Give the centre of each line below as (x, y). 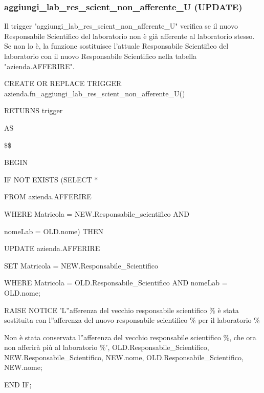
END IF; (18, 385)
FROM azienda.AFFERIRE (48, 196)
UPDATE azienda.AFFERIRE (52, 248)
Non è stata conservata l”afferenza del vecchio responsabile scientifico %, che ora (130, 337)
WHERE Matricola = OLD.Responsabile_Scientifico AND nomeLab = (116, 283)
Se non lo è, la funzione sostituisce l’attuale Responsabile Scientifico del (116, 46)
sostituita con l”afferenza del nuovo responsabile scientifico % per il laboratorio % (132, 320)
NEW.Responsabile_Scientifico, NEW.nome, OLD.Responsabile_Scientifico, (124, 357)
